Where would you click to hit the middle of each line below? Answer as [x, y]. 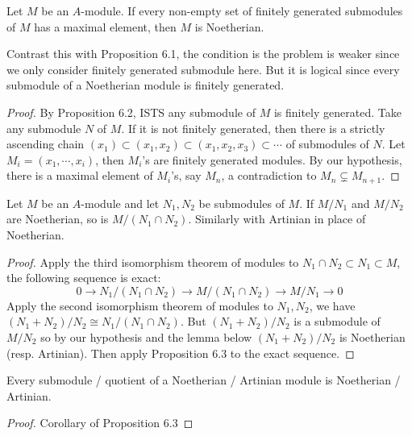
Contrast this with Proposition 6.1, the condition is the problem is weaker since [203, 54]
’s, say [186, 175]
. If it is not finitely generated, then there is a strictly [253, 128]
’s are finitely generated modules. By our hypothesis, [272, 159]
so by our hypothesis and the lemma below [146, 336]
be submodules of [241, 203]
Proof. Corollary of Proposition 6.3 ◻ [100, 423]
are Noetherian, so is [58, 219]
